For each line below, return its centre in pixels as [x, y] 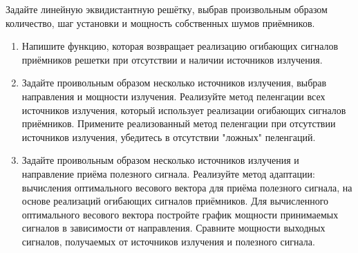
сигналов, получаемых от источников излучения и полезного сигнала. [168, 241]
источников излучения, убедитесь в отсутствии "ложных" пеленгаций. [169, 137]
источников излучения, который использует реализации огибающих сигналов [184, 110]
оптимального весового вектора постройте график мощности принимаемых [180, 214]
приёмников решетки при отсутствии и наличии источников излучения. [172, 59]
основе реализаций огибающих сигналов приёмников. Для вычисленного [175, 201]
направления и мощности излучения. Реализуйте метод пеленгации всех [173, 96]
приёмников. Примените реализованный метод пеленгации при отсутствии [179, 123]
